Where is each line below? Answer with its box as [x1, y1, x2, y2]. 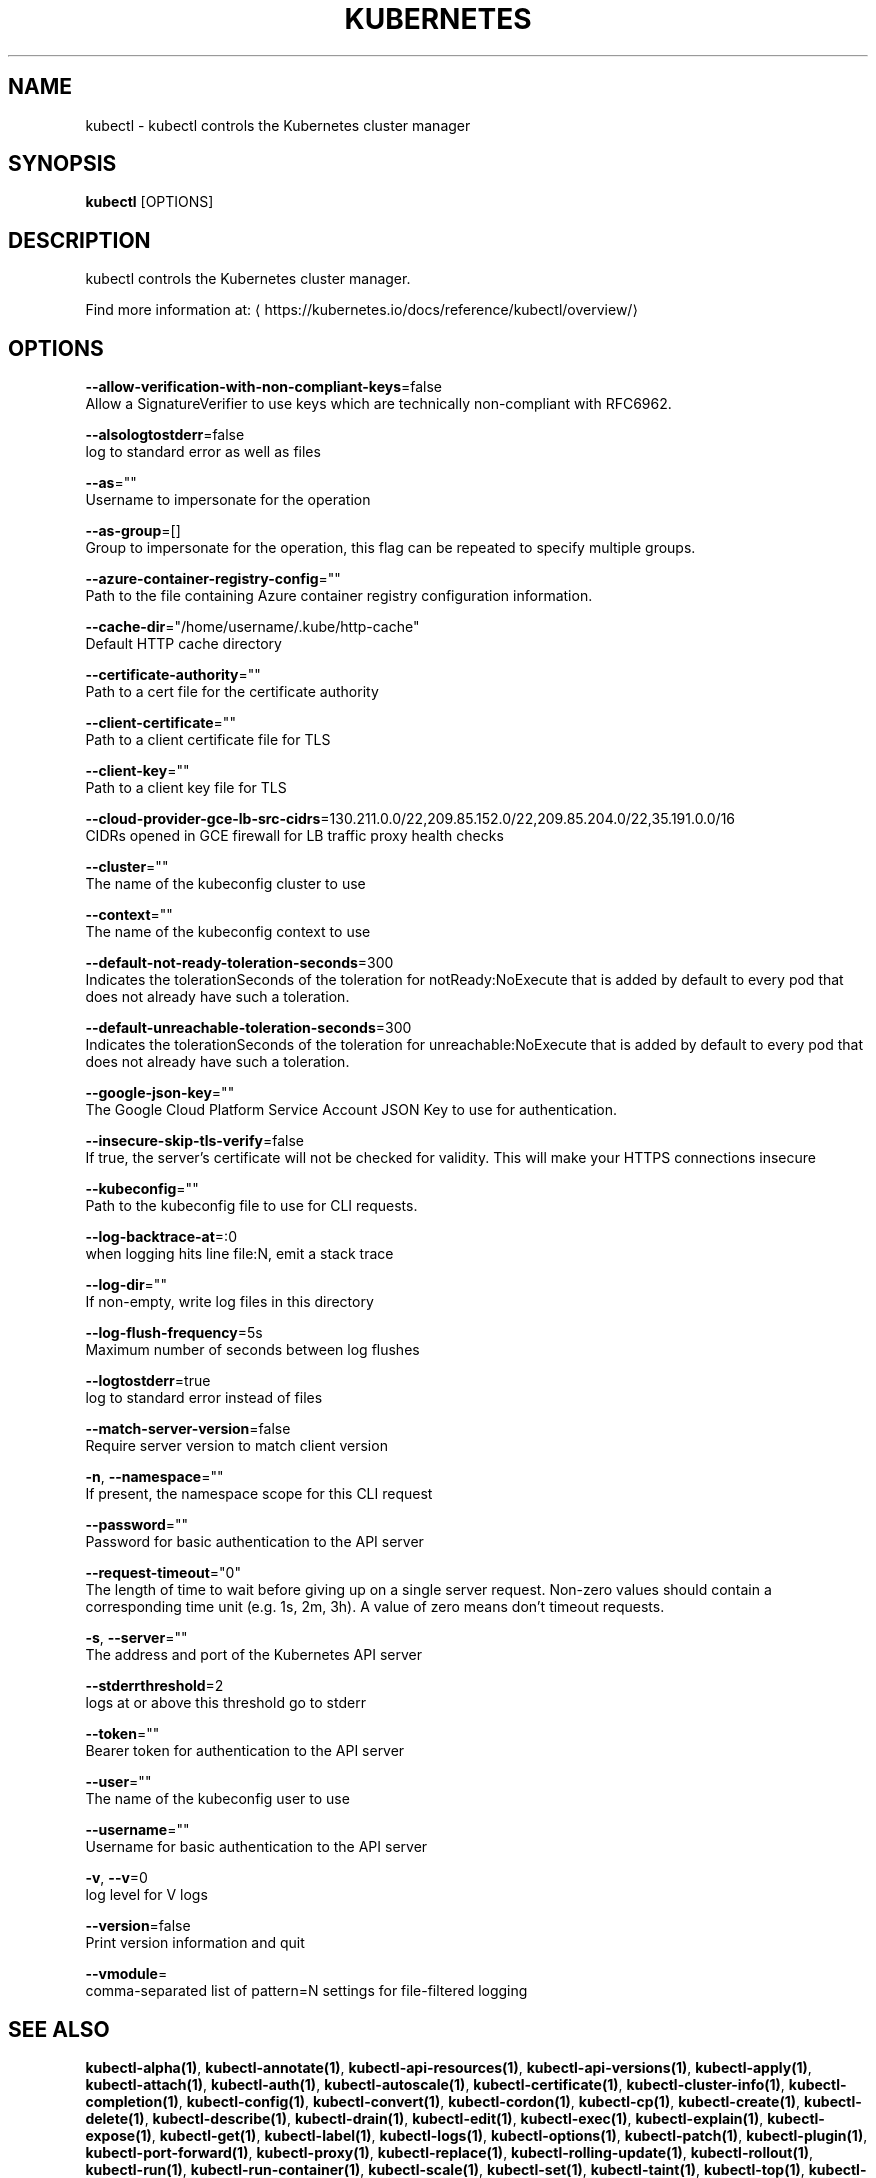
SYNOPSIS [8, 151, 117, 177]
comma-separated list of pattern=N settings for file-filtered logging [85, 1982, 528, 2000]
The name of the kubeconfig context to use [85, 923, 371, 941]
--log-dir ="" [85, 1276, 167, 1294]
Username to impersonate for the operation [85, 491, 371, 509]
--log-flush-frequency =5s [85, 1324, 263, 1342]
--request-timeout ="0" [85, 1564, 241, 1582]
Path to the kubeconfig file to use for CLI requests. [85, 1197, 418, 1215]
